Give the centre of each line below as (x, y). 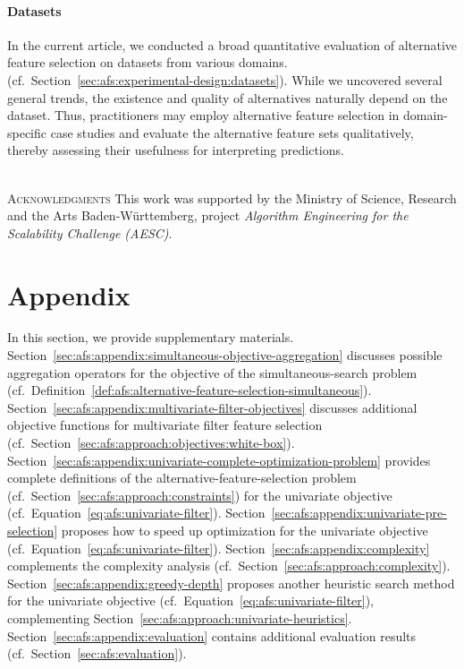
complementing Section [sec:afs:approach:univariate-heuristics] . (180, 618)
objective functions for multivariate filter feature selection (165, 425)
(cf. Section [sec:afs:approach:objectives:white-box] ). (151, 443)
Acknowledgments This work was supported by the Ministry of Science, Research (232, 197)
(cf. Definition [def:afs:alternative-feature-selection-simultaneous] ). (190, 390)
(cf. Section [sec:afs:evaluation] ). (97, 653)
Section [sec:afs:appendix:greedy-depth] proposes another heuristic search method (231, 583)
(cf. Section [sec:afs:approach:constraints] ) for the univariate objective (200, 495)
